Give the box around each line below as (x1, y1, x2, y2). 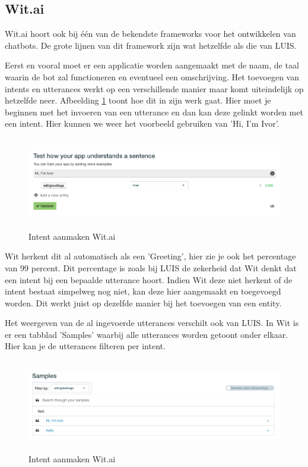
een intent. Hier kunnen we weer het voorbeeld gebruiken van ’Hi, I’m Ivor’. (5, 117, 280, 130)
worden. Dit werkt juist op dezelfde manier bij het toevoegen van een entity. (5, 296, 282, 309)
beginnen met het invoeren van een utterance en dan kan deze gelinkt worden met (5, 105, 303, 118)
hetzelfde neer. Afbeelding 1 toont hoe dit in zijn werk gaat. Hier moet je (5, 94, 271, 106)
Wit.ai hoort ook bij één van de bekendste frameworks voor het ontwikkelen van (5, 27, 296, 40)
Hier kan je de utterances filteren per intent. (5, 340, 166, 352)
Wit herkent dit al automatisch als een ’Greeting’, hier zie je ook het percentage (5, 250, 296, 262)
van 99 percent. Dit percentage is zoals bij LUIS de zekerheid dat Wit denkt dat (5, 261, 297, 274)
